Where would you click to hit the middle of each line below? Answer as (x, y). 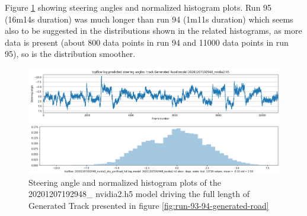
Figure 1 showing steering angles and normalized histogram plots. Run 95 (138, 7)
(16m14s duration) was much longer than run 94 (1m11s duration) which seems (149, 19)
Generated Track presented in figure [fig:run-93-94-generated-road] (149, 205)
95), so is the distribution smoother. (70, 54)
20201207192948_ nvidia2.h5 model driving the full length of (139, 194)
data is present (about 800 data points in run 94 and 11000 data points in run (147, 42)
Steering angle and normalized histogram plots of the (125, 182)
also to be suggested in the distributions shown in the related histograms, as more (153, 31)
